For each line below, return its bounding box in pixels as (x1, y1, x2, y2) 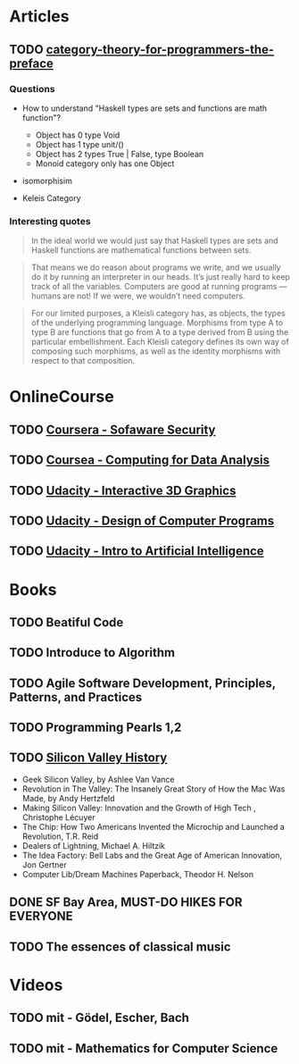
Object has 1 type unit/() (35, 138, 125, 149)
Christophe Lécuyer (21, 811, 96, 823)
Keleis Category (21, 192, 82, 203)
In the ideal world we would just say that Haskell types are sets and (30, 235, 278, 247)
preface (9, 55, 54, 71)
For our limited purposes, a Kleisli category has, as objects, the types (30, 308, 286, 319)
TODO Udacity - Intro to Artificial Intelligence (9, 543, 265, 559)
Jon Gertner (21, 859, 67, 870)
